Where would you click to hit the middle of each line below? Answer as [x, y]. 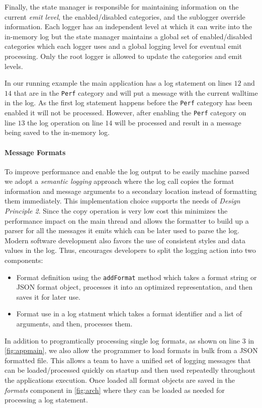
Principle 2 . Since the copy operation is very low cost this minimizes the [116, 211]
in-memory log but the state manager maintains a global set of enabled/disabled [128, 36]
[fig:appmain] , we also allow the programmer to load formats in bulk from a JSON [131, 350]
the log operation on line [65, 122]
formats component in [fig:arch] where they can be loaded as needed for [115, 390]
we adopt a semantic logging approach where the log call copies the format [119, 181]
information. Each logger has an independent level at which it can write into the [128, 26]
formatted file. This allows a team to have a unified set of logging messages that [128, 360]
